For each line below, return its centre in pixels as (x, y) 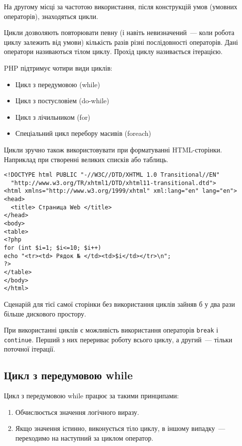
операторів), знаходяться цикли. (51, 16)
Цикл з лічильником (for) (53, 117)
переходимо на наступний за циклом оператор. (84, 438)
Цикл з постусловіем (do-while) (62, 101)
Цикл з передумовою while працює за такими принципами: (91, 396)
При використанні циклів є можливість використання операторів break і (111, 330)
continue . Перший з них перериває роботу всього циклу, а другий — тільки (118, 339)
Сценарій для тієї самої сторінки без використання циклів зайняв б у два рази (120, 304)
